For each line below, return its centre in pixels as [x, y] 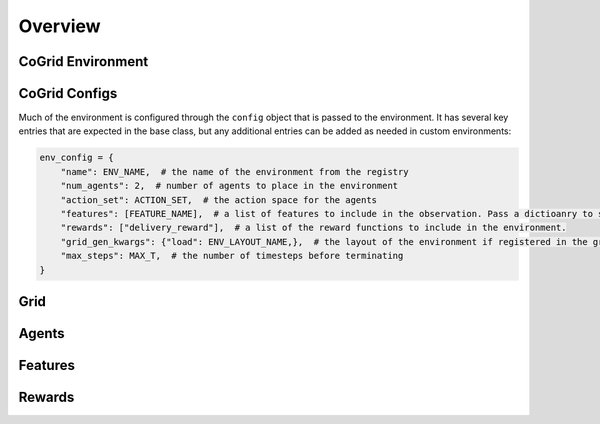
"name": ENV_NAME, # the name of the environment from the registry [234, 171]
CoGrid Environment [83, 61]
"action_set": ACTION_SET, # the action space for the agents [219, 199]
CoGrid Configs [68, 93]
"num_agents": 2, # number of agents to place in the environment [229, 186]
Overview [59, 26]
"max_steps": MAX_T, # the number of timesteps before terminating [232, 256]
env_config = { [76, 158]
